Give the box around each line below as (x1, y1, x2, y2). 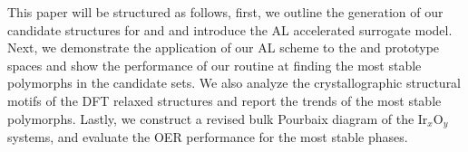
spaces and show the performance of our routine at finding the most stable (7, 55, 422, 74)
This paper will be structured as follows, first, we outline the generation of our (7, 3, 444, 21)
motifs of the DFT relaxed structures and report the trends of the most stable (7, 90, 442, 109)
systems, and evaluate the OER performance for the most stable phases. (7, 128, 408, 147)
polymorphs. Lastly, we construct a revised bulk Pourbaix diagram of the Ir (7, 109, 428, 128)
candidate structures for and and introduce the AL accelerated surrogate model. (7, 20, 453, 39)
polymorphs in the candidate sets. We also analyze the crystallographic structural (7, 73, 462, 92)
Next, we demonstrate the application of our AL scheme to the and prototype (7, 38, 440, 57)
